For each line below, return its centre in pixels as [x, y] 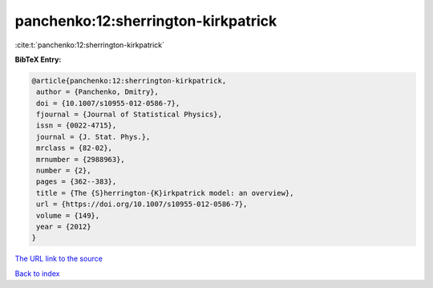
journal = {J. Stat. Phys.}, [93, 137]
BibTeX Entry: [38, 59]
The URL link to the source [59, 259]
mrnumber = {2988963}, [81, 159]
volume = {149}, [68, 215]
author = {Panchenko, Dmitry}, [98, 92]
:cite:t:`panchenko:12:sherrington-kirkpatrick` [89, 45]
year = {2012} [64, 227]
